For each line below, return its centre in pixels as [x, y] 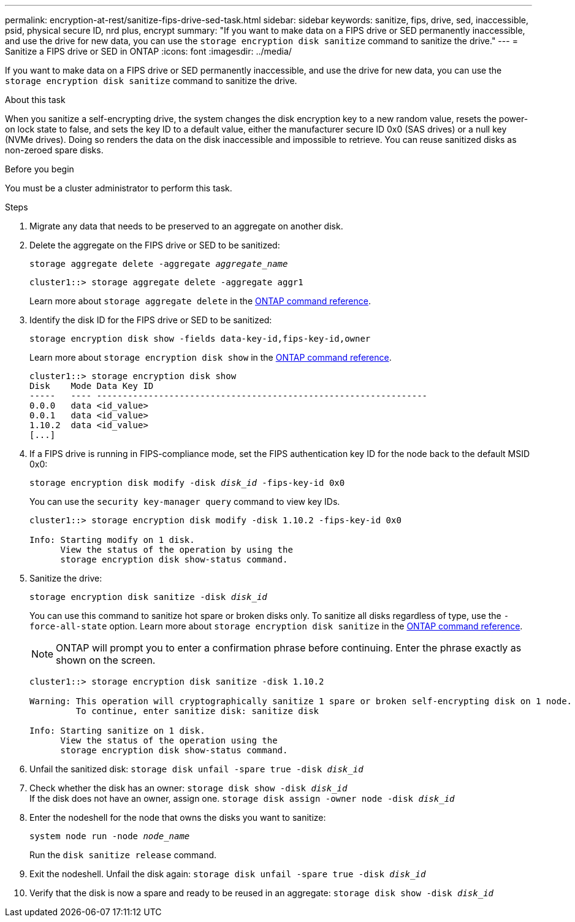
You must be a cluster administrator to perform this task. [119, 188]
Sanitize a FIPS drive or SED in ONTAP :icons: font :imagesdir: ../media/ [148, 51]
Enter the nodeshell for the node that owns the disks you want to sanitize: [178, 817]
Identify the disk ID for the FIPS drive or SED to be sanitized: [151, 320]
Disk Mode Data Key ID [92, 386]
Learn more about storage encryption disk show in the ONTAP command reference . [211, 357]
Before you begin [40, 169]
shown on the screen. [106, 660]
